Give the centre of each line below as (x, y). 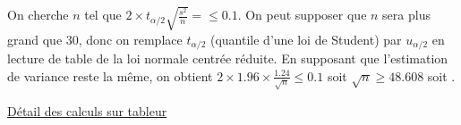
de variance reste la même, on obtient (110, 75)
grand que (35, 39)
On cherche (38, 15)
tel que (103, 15)
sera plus (406, 15)
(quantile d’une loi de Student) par (306, 39)
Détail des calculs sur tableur (87, 110)
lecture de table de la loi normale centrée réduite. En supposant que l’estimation (228, 58)
